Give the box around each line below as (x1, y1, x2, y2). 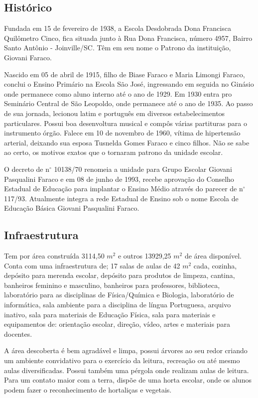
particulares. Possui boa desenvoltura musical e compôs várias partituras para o (4, 118, 247, 128)
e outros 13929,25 (118, 251, 171, 261)
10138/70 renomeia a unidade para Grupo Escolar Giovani (54, 163, 232, 174)
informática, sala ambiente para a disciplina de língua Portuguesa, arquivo (4, 299, 231, 310)
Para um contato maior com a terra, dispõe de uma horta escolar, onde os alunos (4, 375, 252, 385)
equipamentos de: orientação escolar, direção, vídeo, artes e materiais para (4, 319, 230, 329)
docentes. (4, 328, 32, 339)
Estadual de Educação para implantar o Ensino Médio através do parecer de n (4, 183, 243, 194)
